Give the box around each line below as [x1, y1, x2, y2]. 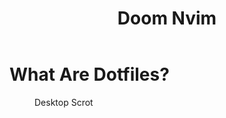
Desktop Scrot [34, 96, 94, 108]
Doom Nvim [117, 7, 217, 30]
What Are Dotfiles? [9, 63, 170, 86]
